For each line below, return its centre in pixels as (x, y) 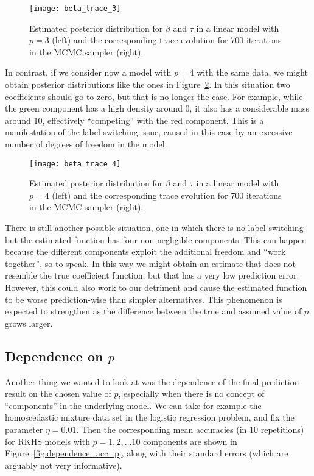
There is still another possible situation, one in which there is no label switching (154, 228)
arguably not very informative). (64, 465)
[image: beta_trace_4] (75, 164)
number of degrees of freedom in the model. (86, 144)
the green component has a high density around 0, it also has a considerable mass (157, 108)
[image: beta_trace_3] (75, 9)
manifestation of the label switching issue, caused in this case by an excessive (149, 132)
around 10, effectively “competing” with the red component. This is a (134, 120)
